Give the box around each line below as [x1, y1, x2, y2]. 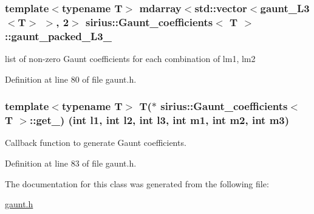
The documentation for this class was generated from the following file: [5, 177, 269, 190]
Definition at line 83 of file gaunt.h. [5, 156, 137, 169]
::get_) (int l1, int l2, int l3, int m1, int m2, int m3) [29, 112, 290, 128]
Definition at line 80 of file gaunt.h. [5, 72, 137, 85]
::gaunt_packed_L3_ [5, 28, 112, 43]
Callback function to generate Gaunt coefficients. [5, 136, 186, 149]
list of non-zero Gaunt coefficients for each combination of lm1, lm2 [5, 52, 256, 65]
